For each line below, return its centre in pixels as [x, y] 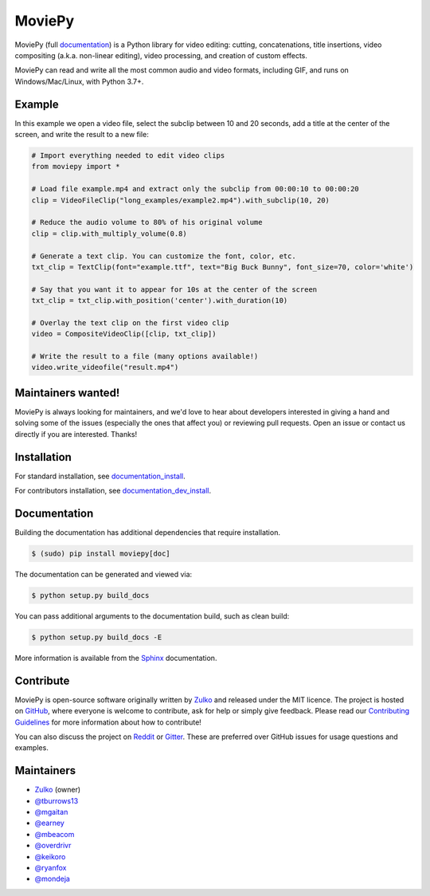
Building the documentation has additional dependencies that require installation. [147, 532]
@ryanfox [51, 867]
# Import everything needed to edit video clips [128, 155]
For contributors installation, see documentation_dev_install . [113, 491]
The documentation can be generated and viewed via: [104, 574]
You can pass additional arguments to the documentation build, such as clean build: [152, 616]
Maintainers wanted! [67, 393]
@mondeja [53, 879]
